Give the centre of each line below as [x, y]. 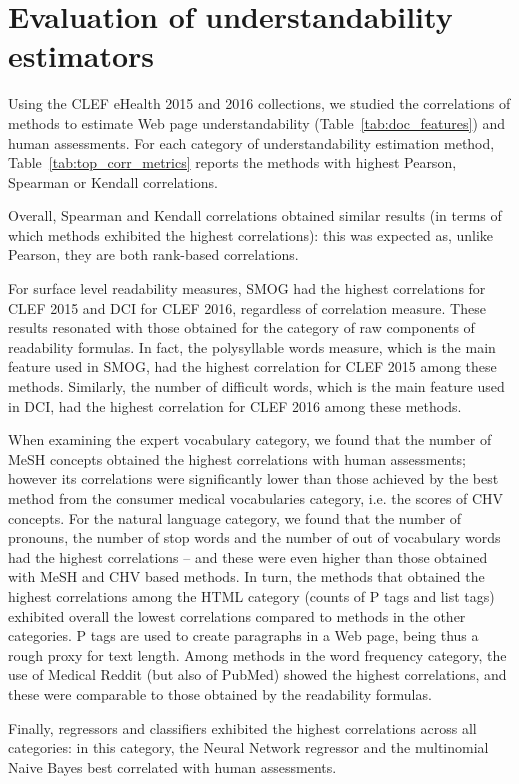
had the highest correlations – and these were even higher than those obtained [248, 556]
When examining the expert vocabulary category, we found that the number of [250, 439]
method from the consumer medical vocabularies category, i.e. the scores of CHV [256, 498]
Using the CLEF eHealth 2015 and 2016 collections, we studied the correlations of [259, 103]
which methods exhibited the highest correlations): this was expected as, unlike [251, 234]
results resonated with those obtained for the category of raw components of [241, 327]
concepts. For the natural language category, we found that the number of [235, 517]
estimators [81, 55]
